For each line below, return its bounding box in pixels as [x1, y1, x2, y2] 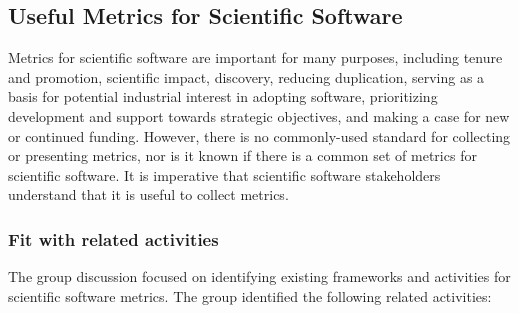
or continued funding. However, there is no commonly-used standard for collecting [8, 125, 511, 146]
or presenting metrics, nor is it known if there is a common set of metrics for [8, 145, 477, 166]
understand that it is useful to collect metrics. [8, 184, 289, 205]
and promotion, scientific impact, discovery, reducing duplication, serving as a [8, 66, 485, 87]
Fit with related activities [8, 226, 219, 251]
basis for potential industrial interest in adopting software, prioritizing [8, 86, 438, 107]
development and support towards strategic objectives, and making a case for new [8, 105, 510, 126]
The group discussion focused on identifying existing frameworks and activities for [8, 266, 511, 287]
